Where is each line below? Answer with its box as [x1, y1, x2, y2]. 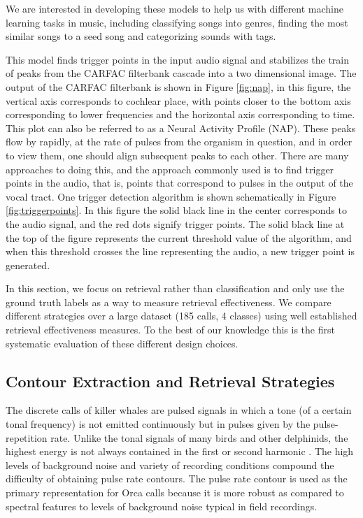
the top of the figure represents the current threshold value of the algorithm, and [6, 230, 352, 245]
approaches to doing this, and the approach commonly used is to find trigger [6, 161, 334, 176]
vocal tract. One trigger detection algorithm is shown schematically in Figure [6, 189, 336, 203]
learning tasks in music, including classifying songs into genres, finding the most [6, 15, 348, 29]
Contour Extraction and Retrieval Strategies [6, 370, 335, 391]
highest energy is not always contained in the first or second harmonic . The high [6, 444, 354, 459]
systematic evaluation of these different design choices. [6, 336, 239, 350]
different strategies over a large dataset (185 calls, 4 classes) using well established [6, 308, 357, 323]
